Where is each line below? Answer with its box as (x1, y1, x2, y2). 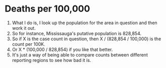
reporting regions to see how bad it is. (12, 57, 91, 63)
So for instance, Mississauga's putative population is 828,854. (12, 30, 142, 36)
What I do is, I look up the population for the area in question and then (12, 20, 157, 26)
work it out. (12, 25, 36, 31)
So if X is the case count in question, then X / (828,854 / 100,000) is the (12, 36, 161, 42)
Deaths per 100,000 (5, 3, 90, 15)
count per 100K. (12, 41, 45, 47)
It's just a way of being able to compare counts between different (12, 51, 148, 58)
